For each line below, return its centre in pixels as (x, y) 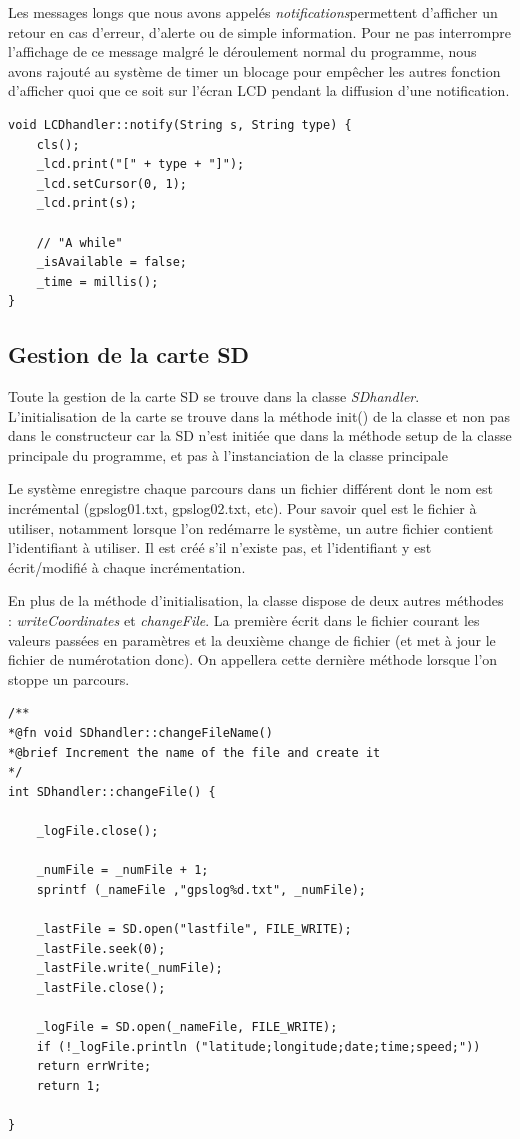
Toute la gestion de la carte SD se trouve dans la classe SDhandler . (214, 396)
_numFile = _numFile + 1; (122, 870)
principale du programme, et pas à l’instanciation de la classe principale (228, 454)
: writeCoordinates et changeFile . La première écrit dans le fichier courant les (244, 620)
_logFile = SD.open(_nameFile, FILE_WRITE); (187, 1026)
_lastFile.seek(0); (101, 948)
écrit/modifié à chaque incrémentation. (127, 566)
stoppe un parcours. (69, 678)
